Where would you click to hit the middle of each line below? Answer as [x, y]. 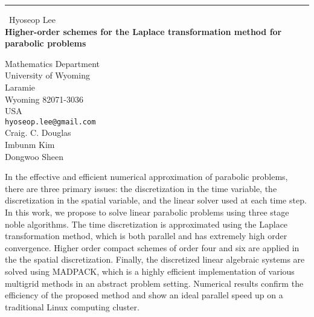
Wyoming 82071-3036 [44, 99]
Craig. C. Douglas [38, 133]
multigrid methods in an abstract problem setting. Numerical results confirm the [154, 283]
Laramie [20, 87]
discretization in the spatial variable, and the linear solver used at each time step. [156, 200]
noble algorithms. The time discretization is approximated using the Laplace [146, 224]
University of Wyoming [47, 75]
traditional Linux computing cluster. [72, 306]
